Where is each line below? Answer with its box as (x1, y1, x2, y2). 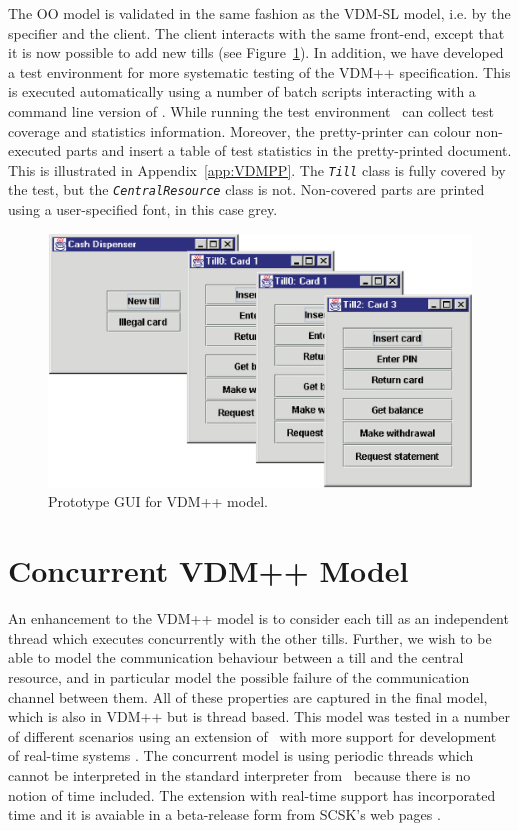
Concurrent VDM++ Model (8, 550, 409, 591)
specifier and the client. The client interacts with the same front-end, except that (8, 22, 505, 43)
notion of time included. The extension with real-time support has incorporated (8, 784, 496, 805)
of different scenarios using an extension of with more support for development (8, 725, 497, 746)
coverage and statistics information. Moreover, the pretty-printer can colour (8, 120, 471, 141)
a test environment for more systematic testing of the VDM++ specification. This (8, 61, 511, 82)
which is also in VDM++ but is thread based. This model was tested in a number (8, 706, 511, 727)
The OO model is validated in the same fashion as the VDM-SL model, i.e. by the (8, 3, 511, 23)
